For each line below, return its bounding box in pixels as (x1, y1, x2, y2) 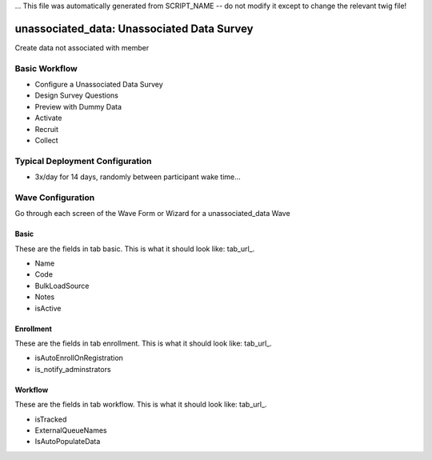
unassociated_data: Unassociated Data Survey (14, 22, 254, 35)
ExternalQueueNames (34, 425, 107, 435)
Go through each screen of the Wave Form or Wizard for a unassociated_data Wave (14, 209, 291, 218)
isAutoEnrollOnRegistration (34, 353, 124, 363)
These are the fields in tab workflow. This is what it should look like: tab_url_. (14, 400, 267, 410)
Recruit (34, 124, 59, 134)
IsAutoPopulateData (34, 437, 101, 446)
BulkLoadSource (34, 281, 90, 290)
